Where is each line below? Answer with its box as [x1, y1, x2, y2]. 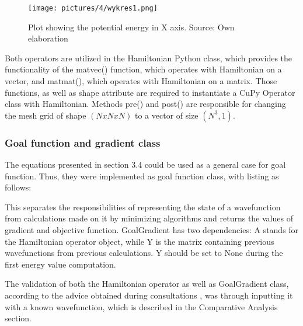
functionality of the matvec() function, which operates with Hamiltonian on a [5, 63, 282, 75]
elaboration [28, 32, 68, 44]
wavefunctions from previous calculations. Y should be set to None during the [5, 247, 283, 259]
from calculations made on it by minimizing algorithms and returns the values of [5, 212, 293, 224]
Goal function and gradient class [5, 135, 161, 150]
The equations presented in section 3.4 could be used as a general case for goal [5, 158, 286, 171]
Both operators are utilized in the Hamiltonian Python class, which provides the [5, 51, 292, 64]
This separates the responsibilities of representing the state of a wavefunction [5, 200, 281, 213]
